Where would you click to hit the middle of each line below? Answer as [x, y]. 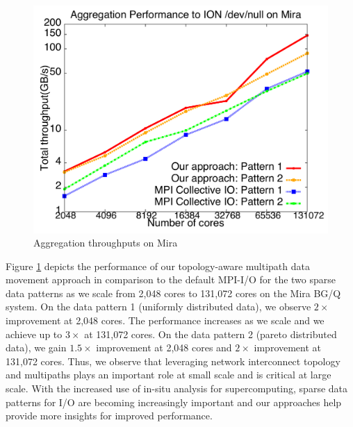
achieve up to [34, 334]
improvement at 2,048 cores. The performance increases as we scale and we [165, 320]
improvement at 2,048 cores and [164, 348]
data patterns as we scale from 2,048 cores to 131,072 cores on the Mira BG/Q [173, 293]
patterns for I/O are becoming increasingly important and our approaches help [174, 402]
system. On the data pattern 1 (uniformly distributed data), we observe [158, 307]
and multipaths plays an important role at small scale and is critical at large [169, 375]
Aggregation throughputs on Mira [106, 243]
